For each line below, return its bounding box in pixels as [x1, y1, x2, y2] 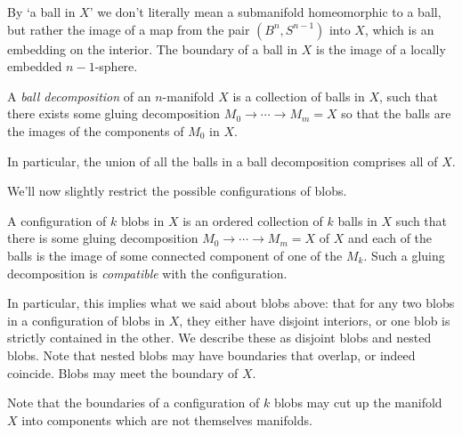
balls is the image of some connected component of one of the [7, 246, 343, 264]
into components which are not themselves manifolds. [21, 410, 312, 429]
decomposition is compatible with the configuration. [7, 263, 288, 282]
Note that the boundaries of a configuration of [7, 393, 260, 412]
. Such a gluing [363, 246, 445, 264]
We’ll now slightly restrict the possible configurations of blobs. [7, 181, 347, 200]
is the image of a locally [315, 39, 446, 58]
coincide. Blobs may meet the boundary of [7, 363, 239, 382]
